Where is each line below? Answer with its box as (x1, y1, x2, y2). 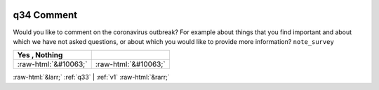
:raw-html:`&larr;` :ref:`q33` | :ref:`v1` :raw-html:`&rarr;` (13, 73, 170, 82)
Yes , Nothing (17, 50, 63, 60)
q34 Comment (13, 9, 77, 21)
